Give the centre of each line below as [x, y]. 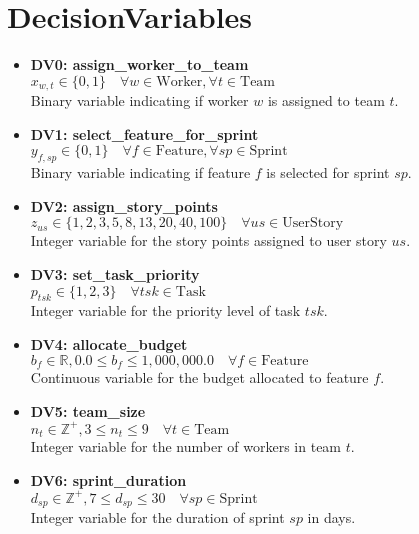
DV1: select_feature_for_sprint [144, 133]
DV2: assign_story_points [124, 205]
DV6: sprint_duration [108, 479]
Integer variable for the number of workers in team [186, 446]
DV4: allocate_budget [109, 343]
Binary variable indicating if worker [139, 100]
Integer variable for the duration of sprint [157, 517]
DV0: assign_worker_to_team [139, 64]
